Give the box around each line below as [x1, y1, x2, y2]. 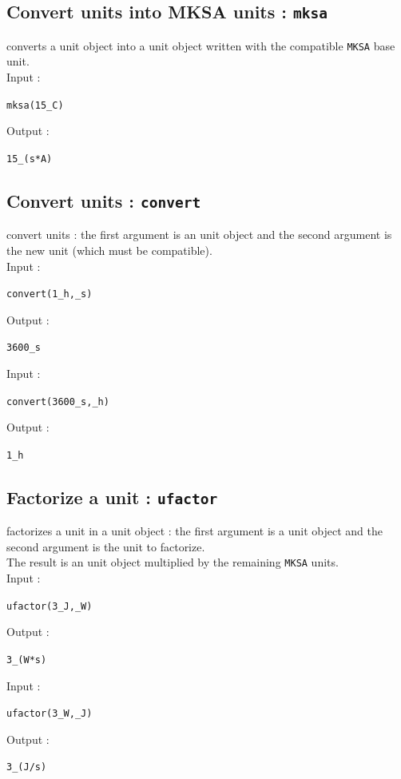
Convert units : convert [6, 188, 201, 213]
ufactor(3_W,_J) [6, 708, 93, 720]
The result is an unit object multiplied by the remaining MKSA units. [6, 554, 339, 570]
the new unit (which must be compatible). [6, 241, 212, 258]
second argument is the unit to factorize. [6, 538, 205, 554]
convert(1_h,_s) [6, 288, 93, 300]
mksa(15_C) [6, 99, 64, 111]
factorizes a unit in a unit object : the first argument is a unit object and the [6, 523, 383, 539]
